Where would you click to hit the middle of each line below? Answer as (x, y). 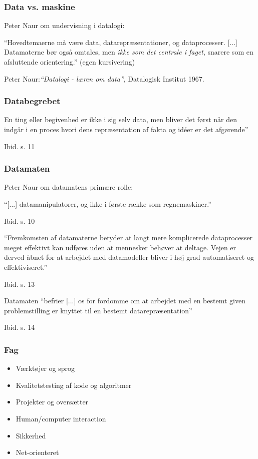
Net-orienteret (37, 452)
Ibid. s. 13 (20, 284)
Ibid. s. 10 (20, 220)
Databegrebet (32, 101)
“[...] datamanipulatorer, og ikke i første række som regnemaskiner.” (108, 204)
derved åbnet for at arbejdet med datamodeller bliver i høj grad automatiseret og (129, 257)
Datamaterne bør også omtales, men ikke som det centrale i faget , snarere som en (129, 52)
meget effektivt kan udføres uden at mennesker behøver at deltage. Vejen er (120, 247)
